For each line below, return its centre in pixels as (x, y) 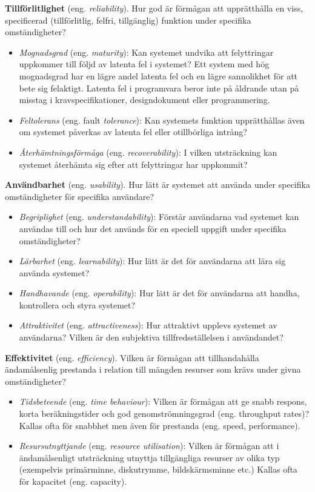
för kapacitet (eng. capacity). (73, 481)
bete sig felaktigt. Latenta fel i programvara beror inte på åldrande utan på (159, 88)
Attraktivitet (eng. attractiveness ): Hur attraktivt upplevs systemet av (148, 325)
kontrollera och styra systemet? (77, 304)
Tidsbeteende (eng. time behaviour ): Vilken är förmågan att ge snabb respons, (163, 401)
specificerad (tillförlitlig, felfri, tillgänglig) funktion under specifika (128, 20)
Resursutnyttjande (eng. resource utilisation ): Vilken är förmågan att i (149, 446)
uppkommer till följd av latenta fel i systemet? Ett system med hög (144, 64)
